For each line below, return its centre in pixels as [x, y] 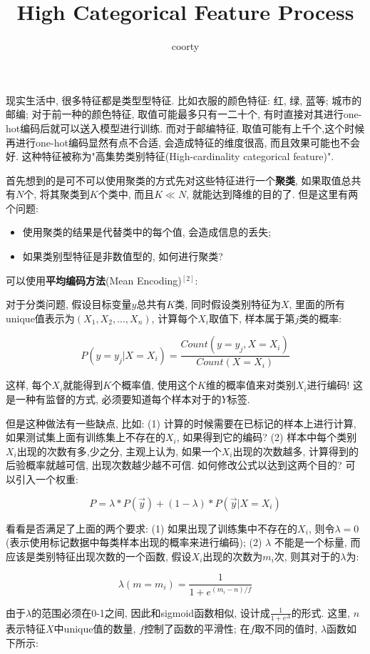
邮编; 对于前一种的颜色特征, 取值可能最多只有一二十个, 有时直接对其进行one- [184, 114]
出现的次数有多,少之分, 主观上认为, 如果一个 [119, 451]
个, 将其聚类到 [57, 194]
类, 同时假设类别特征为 [228, 304]
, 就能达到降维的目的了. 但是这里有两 [272, 194]
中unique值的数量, [95, 629]
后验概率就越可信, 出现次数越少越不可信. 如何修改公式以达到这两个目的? [174, 465]
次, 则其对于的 [307, 556]
